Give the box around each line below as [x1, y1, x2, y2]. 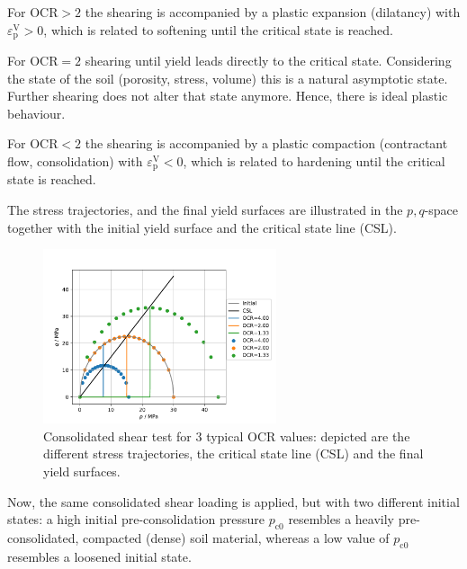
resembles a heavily [288, 510, 394, 529]
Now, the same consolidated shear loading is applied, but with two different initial [7, 492, 460, 511]
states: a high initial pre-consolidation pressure [7, 510, 265, 529]
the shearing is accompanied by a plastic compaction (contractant [85, 134, 448, 153]
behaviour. [7, 103, 66, 122]
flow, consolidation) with [7, 152, 143, 171]
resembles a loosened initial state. [7, 547, 192, 565]
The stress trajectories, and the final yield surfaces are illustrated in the [7, 200, 403, 219]
